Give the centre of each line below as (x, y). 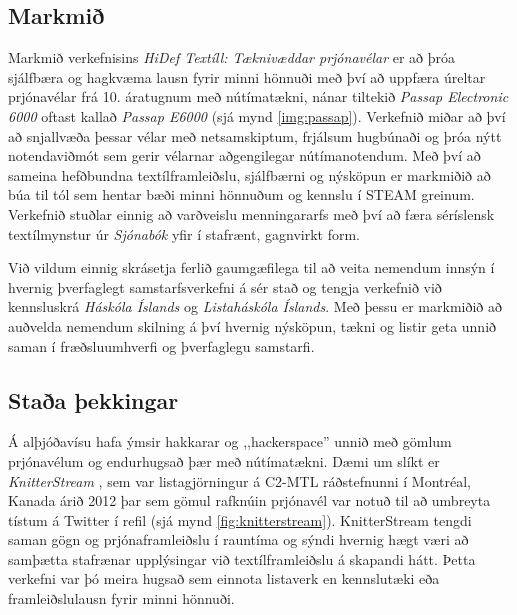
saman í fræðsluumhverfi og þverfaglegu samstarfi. (161, 345)
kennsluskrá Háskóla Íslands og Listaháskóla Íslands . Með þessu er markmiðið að (255, 306)
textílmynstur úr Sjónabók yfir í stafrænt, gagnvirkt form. (184, 233)
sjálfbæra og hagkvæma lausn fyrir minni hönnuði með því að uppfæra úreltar (247, 76)
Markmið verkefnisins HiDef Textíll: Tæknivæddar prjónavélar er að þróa (232, 57)
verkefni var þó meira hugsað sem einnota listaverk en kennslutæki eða (224, 578)
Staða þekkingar (93, 399)
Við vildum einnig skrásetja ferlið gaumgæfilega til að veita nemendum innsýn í (251, 267)
